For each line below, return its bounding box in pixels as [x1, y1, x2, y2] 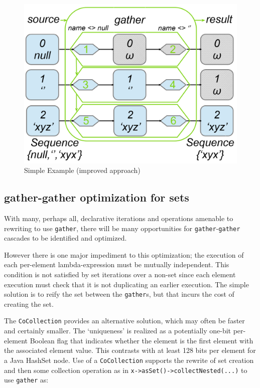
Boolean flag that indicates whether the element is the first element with [30, 335, 253, 345]
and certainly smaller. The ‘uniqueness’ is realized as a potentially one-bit [4, 325, 231, 336]
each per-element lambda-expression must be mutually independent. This [4, 259, 229, 270]
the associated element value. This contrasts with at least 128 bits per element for [4, 345, 256, 355]
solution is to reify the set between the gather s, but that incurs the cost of [4, 289, 234, 299]
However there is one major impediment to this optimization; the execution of [4, 249, 244, 260]
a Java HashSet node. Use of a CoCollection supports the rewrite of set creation [4, 354, 254, 365]
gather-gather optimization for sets [4, 189, 189, 205]
